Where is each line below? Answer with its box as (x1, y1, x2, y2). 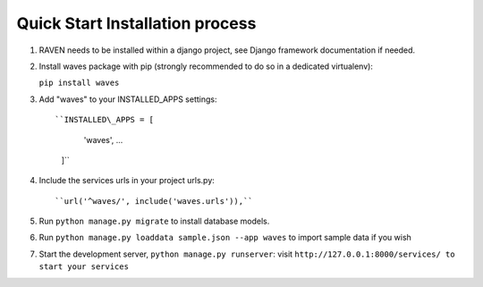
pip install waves (38, 78, 120, 89)
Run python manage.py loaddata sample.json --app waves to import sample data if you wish (38, 232, 411, 243)
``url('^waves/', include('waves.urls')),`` (55, 196, 254, 206)
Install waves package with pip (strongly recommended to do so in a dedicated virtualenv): (38, 61, 373, 72)
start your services (38, 262, 130, 272)
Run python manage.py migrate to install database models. (38, 215, 270, 227)
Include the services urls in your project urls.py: (38, 175, 215, 186)
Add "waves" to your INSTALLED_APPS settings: (38, 94, 217, 105)
